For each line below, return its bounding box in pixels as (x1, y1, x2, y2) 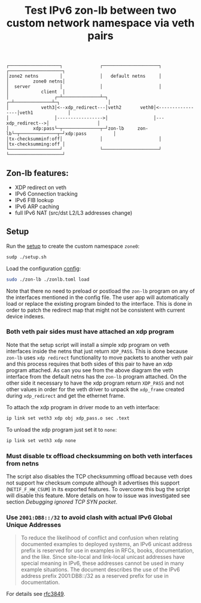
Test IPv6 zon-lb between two (25, 4, 176, 17)
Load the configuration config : (6, 264, 81, 272)
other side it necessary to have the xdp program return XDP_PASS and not (6, 379, 184, 386)
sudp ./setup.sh (6, 254, 47, 260)
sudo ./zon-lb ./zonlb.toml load (6, 276, 90, 282)
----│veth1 (6, 110, 33, 116)
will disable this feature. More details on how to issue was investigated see (6, 492, 190, 499)
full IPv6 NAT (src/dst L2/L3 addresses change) (14, 209, 133, 216)
